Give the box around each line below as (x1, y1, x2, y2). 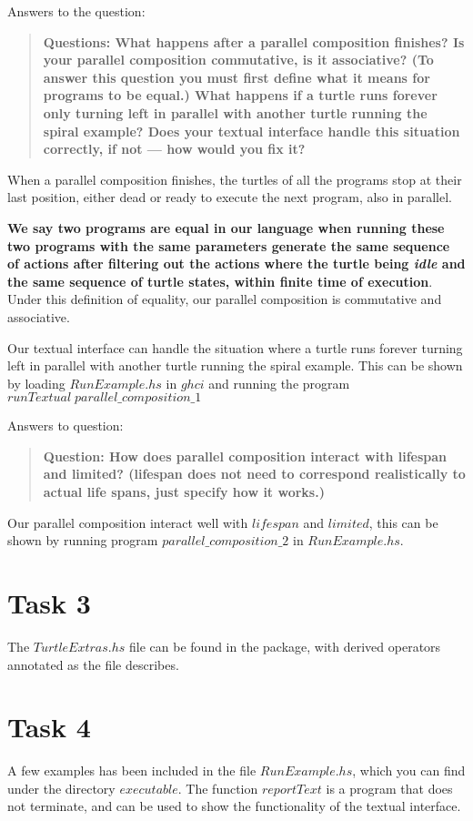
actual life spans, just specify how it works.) (43, 482, 325, 502)
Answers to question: (7, 416, 124, 435)
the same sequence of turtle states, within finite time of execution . (7, 271, 433, 290)
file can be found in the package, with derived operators (129, 636, 441, 655)
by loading (7, 373, 65, 392)
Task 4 (7, 708, 91, 745)
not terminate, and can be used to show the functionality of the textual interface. (7, 796, 461, 816)
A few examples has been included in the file (7, 761, 257, 780)
